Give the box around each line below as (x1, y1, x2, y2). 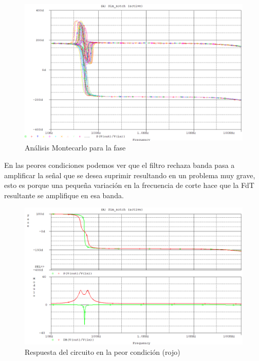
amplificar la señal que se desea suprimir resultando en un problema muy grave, (4, 169, 255, 180)
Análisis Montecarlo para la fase (25, 142, 126, 153)
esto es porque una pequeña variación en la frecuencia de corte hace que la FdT (4, 180, 254, 191)
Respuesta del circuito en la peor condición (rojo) (25, 346, 180, 357)
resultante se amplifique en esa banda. (4, 189, 124, 200)
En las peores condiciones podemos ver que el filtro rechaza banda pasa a (4, 160, 235, 170)
